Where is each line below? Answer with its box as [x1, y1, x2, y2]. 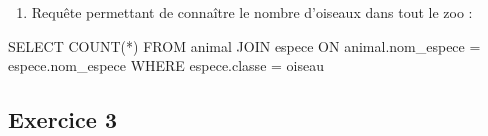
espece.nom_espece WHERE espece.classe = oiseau [8, 55, 325, 76]
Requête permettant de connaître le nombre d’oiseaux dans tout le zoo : [31, 2, 473, 22]
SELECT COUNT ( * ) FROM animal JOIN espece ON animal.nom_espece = [8, 35, 481, 56]
